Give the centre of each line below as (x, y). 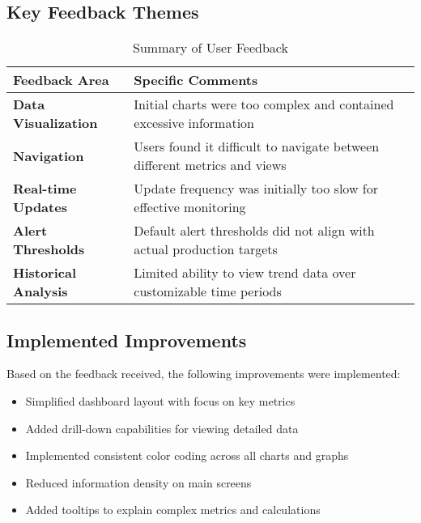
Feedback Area (61, 80)
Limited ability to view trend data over (245, 273)
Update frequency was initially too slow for (256, 189)
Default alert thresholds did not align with (254, 231)
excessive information (194, 123)
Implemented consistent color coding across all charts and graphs (187, 455)
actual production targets (206, 249)
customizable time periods (208, 291)
